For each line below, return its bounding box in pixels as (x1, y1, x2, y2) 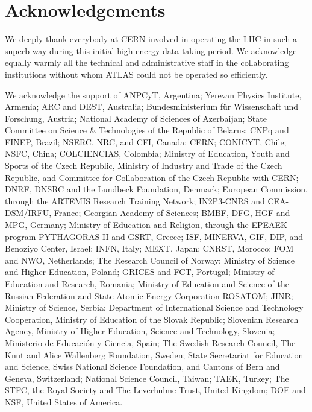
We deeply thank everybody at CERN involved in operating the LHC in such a (5, 33, 297, 45)
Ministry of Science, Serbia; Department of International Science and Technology (5, 301, 304, 314)
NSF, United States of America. (5, 395, 123, 408)
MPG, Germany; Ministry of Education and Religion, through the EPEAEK (5, 218, 287, 231)
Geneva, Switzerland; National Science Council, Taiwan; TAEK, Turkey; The (5, 372, 289, 384)
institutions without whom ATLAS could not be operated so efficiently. (5, 68, 268, 80)
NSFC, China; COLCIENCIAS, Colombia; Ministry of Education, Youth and (5, 147, 290, 160)
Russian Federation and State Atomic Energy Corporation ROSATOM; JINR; (5, 289, 293, 302)
